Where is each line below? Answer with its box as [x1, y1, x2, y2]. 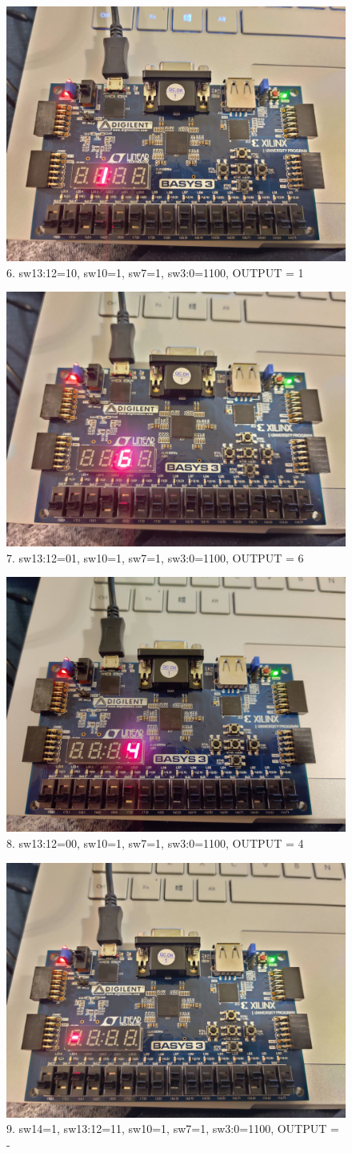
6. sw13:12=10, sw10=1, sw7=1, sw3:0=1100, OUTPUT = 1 [6, 264, 304, 280]
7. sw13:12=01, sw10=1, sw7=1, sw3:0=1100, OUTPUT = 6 [6, 549, 304, 566]
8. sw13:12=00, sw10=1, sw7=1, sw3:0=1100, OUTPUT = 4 [6, 834, 304, 851]
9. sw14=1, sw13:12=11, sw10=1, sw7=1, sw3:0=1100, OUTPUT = [6, 1120, 339, 1137]
